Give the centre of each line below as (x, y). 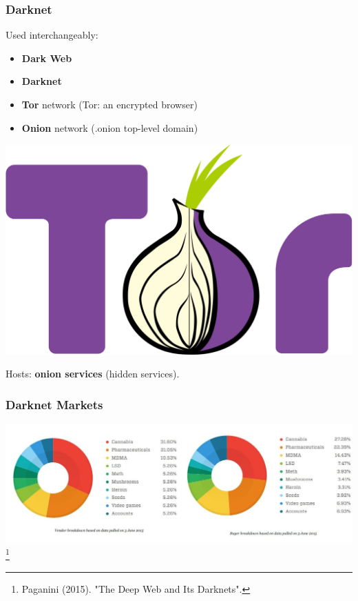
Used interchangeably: (52, 35)
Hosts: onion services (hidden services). (93, 374)
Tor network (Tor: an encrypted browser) (109, 104)
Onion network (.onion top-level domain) (110, 127)
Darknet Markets (54, 404)
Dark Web (47, 58)
